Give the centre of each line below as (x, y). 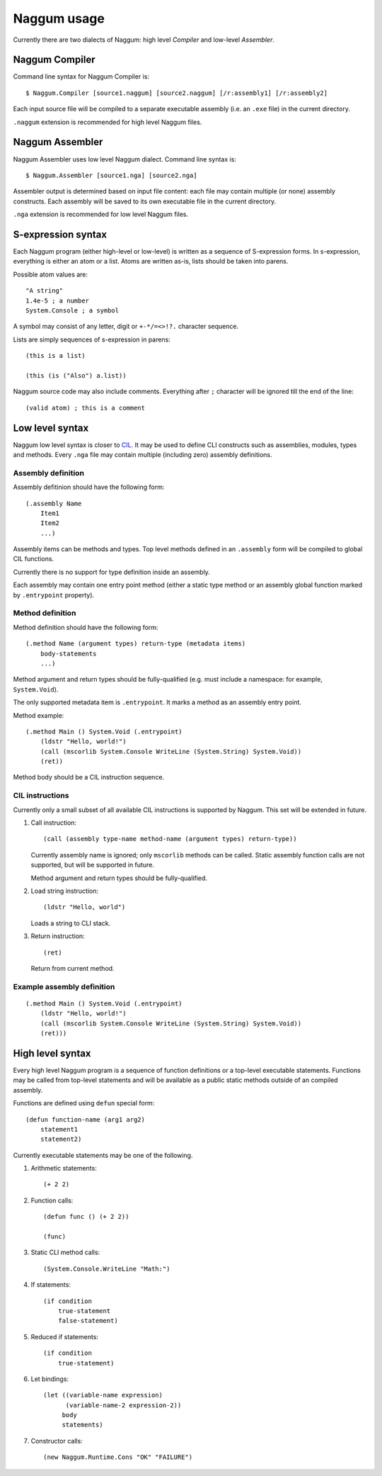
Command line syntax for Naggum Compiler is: (81, 77)
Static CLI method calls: (65, 1252)
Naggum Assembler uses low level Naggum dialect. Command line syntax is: (125, 159)
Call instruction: (54, 823)
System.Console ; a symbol (73, 310)
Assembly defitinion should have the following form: (89, 487)
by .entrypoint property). (54, 595)
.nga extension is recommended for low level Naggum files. (101, 214)
